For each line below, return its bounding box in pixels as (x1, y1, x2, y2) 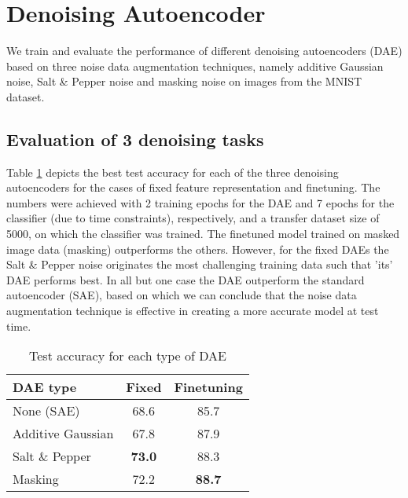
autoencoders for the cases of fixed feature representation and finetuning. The (6, 179, 380, 196)
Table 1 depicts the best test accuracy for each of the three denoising (6, 163, 339, 180)
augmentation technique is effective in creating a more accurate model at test (6, 302, 379, 319)
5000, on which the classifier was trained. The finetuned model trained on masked (6, 225, 400, 242)
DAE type (13, 378, 77, 397)
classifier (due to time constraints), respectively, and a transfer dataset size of (6, 210, 380, 226)
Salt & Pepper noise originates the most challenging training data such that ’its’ (6, 256, 393, 273)
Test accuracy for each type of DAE (29, 346, 226, 365)
